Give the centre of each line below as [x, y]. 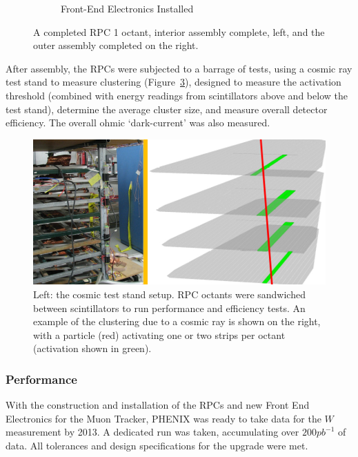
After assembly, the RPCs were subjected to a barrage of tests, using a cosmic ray [179, 68]
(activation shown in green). [92, 348]
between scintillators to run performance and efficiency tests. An [169, 308]
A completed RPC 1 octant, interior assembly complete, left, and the [179, 31]
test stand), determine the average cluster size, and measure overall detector [167, 109]
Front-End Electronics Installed [127, 8]
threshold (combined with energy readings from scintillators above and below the [177, 95]
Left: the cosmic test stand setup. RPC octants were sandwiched [169, 294]
